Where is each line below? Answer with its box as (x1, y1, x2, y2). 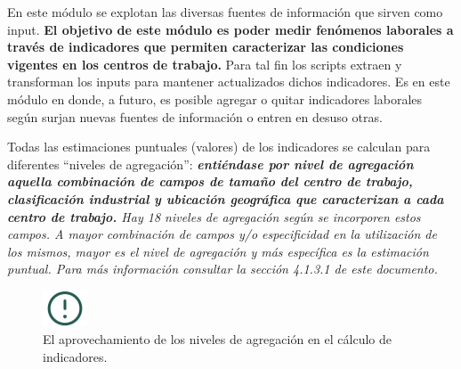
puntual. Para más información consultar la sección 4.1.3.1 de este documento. (7, 259, 438, 278)
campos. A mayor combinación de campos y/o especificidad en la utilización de (7, 225, 437, 243)
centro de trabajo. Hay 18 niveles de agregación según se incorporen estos (7, 207, 421, 225)
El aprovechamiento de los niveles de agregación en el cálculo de (43, 330, 392, 348)
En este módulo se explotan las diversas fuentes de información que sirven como (7, 3, 443, 20)
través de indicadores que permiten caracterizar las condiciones (7, 37, 404, 56)
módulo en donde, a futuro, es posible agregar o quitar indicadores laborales (7, 89, 423, 108)
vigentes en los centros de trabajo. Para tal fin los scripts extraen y (7, 54, 402, 73)
